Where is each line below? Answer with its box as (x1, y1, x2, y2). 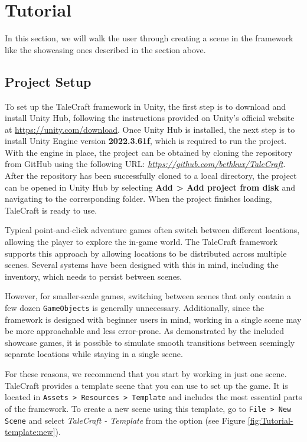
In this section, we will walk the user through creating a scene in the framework (5, 32, 293, 44)
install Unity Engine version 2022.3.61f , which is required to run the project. (5, 135, 287, 147)
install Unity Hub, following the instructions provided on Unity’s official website (5, 112, 295, 124)
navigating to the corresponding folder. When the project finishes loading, (5, 192, 272, 205)
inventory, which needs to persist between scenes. (5, 270, 182, 282)
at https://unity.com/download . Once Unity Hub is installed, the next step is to (5, 123, 295, 135)
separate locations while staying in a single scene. (5, 348, 183, 360)
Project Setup (5, 72, 92, 90)
